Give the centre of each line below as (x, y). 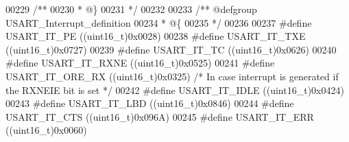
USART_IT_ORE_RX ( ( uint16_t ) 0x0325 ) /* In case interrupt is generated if (172, 76)
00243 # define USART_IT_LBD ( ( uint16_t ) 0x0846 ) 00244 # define (150, 103)
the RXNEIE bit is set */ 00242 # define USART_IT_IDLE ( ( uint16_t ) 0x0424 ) (175, 90)
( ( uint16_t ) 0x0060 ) (46, 130)
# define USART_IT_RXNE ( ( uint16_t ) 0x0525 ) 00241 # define (140, 63)
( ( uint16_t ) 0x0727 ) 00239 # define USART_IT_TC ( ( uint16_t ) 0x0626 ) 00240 (171, 49)
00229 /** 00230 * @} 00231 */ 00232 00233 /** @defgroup (131, 9)
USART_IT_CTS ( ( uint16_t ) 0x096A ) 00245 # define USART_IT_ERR (160, 116)
